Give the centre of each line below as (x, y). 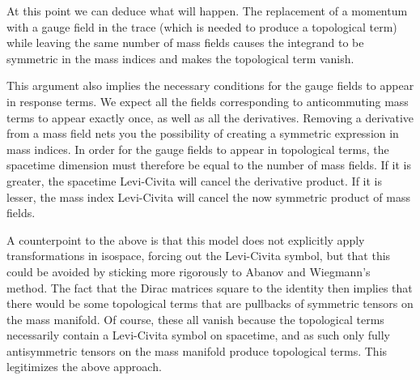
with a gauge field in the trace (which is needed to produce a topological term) (202, 26)
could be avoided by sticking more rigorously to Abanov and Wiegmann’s (189, 271)
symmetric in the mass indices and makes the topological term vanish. (180, 58)
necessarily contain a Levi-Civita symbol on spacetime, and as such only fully (198, 335)
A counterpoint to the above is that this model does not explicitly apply (186, 239)
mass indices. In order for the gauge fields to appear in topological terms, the (198, 149)
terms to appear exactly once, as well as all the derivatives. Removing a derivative (210, 117)
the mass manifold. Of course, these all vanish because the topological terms (195, 319)
